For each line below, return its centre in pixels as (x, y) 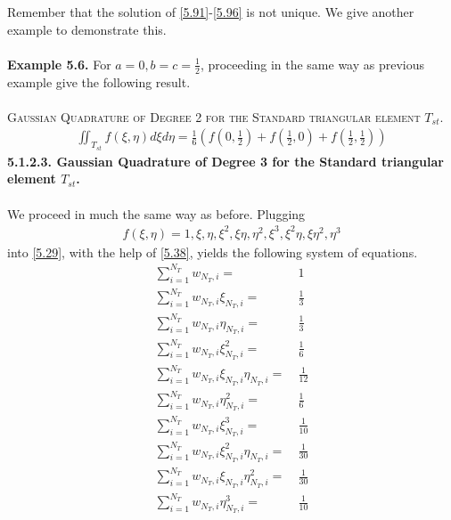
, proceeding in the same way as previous (312, 64)
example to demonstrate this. (87, 29)
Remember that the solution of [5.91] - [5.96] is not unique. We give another (211, 12)
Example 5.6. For (59, 64)
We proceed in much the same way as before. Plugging (156, 213)
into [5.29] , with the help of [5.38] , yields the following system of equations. (213, 252)
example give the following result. (99, 81)
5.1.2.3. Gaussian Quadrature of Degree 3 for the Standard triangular (225, 161)
